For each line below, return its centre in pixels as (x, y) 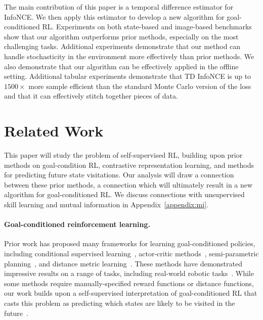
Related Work (54, 131)
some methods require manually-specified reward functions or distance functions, (129, 283)
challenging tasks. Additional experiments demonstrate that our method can (122, 46)
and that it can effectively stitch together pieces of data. (91, 96)
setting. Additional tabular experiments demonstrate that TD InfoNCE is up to (128, 76)
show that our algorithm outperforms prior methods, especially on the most (121, 36)
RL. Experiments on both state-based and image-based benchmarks (147, 27)
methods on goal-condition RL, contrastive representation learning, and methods (129, 165)
